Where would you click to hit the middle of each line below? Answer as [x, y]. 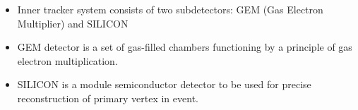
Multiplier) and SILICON [73, 23]
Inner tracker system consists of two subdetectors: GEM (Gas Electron [170, 9]
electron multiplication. [67, 60]
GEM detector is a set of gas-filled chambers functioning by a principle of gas [185, 47]
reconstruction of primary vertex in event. [108, 98]
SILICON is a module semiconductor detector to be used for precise [164, 84]
